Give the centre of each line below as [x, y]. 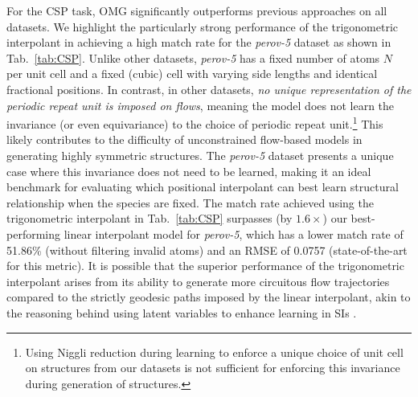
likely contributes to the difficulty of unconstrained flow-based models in [184, 139]
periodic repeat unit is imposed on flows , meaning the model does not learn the [201, 105]
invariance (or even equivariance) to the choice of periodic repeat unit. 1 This [195, 123]
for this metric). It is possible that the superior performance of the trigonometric [205, 266]
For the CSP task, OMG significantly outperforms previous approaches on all [197, 10]
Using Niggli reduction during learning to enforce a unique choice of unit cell [214, 352]
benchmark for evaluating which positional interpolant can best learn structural [203, 187]
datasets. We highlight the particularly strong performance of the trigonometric [203, 26]
